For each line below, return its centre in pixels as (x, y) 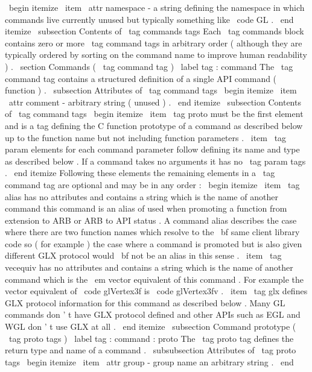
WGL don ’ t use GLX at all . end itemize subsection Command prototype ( (151, 326)
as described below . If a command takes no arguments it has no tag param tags (155, 161)
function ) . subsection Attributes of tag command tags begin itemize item (151, 90)
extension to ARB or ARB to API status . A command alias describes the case (151, 220)
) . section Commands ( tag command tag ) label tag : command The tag (149, 66)
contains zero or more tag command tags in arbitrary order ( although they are (154, 43)
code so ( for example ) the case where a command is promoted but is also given (154, 243)
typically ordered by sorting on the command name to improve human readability (156, 55)
